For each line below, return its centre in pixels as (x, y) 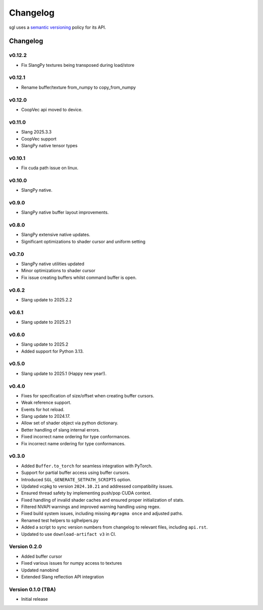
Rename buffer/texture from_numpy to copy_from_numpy (78, 87)
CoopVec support (39, 138)
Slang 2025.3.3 (37, 132)
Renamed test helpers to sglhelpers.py (60, 520)
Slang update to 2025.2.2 (47, 299)
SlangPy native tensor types (49, 145)
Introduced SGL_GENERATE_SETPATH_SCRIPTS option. (76, 479)
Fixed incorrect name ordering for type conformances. (76, 437)
